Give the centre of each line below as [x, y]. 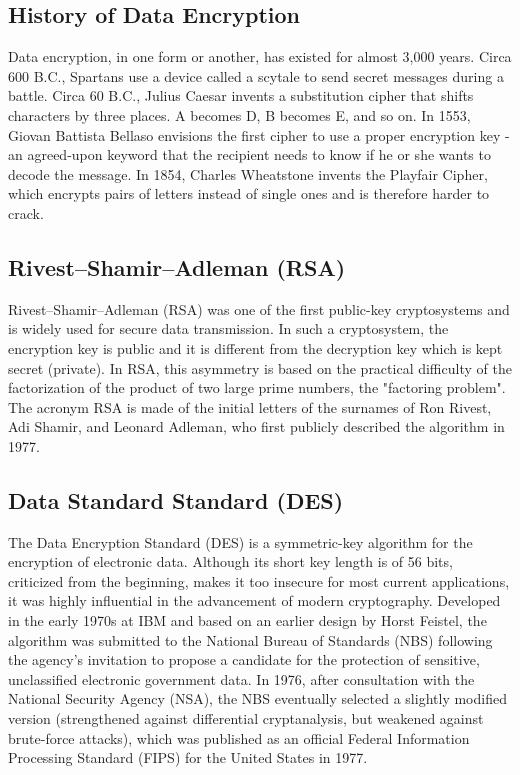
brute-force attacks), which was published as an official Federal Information [239, 737]
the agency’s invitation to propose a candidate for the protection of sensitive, [244, 659]
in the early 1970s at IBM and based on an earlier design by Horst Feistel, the [247, 620]
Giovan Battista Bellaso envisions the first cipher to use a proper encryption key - [259, 134]
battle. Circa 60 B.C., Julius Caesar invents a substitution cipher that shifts [241, 95]
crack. [26, 212]
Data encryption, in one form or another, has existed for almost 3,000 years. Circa [260, 56]
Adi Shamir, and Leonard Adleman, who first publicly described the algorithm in [256, 426]
